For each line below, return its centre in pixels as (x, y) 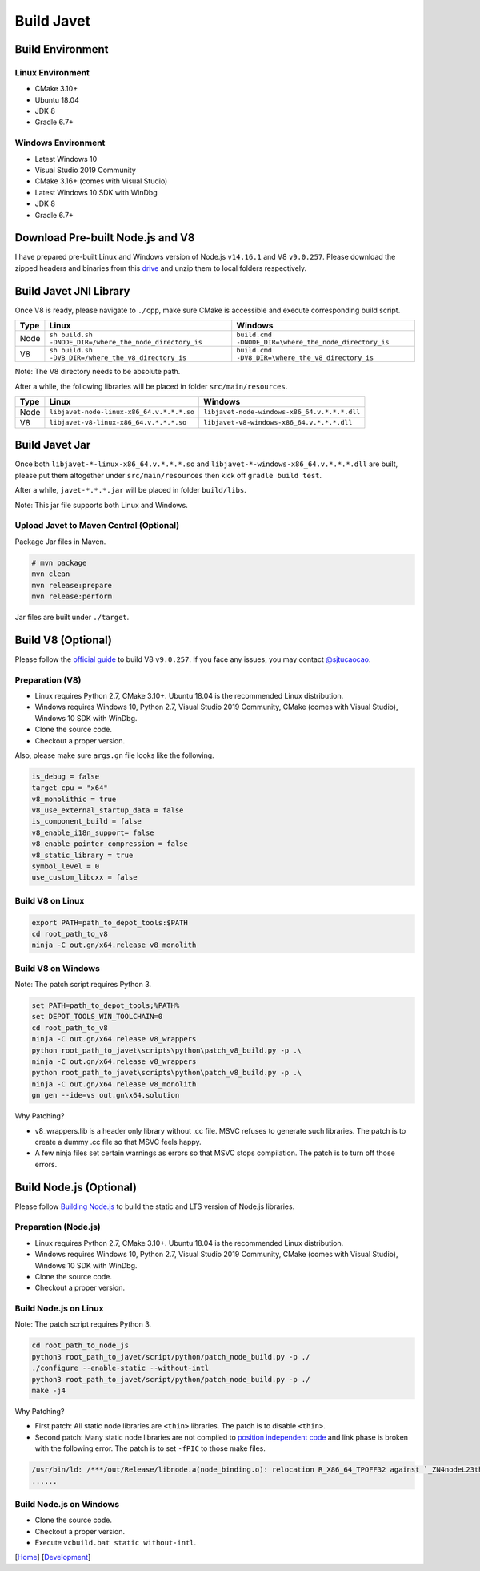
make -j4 (49, 1391)
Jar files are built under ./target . (72, 617)
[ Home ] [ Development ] (53, 1557)
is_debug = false (66, 776)
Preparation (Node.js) (58, 1227)
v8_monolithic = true (74, 799)
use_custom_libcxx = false (84, 878)
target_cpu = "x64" (70, 788)
